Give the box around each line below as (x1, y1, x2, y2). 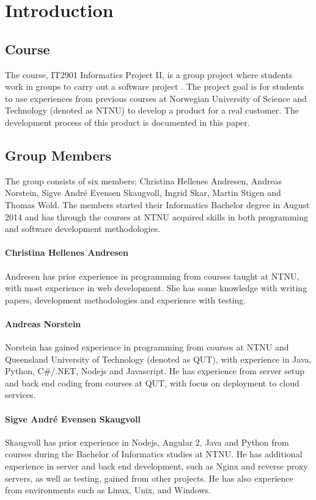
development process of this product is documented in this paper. (5, 115, 250, 128)
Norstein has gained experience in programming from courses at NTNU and (5, 341, 289, 353)
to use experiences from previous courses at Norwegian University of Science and (5, 92, 307, 104)
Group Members (5, 145, 111, 164)
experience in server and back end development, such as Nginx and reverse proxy (5, 460, 308, 473)
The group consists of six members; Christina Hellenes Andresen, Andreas (5, 174, 282, 187)
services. (5, 388, 36, 401)
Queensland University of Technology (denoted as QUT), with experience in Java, (5, 352, 312, 365)
